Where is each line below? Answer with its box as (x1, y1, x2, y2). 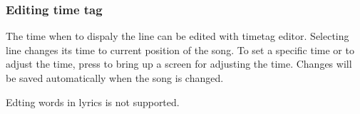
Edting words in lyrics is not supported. (6, 94, 180, 109)
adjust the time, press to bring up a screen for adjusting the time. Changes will (6, 56, 352, 71)
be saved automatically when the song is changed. (6, 71, 224, 85)
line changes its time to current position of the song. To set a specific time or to (6, 42, 354, 57)
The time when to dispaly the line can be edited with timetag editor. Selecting (6, 28, 349, 43)
